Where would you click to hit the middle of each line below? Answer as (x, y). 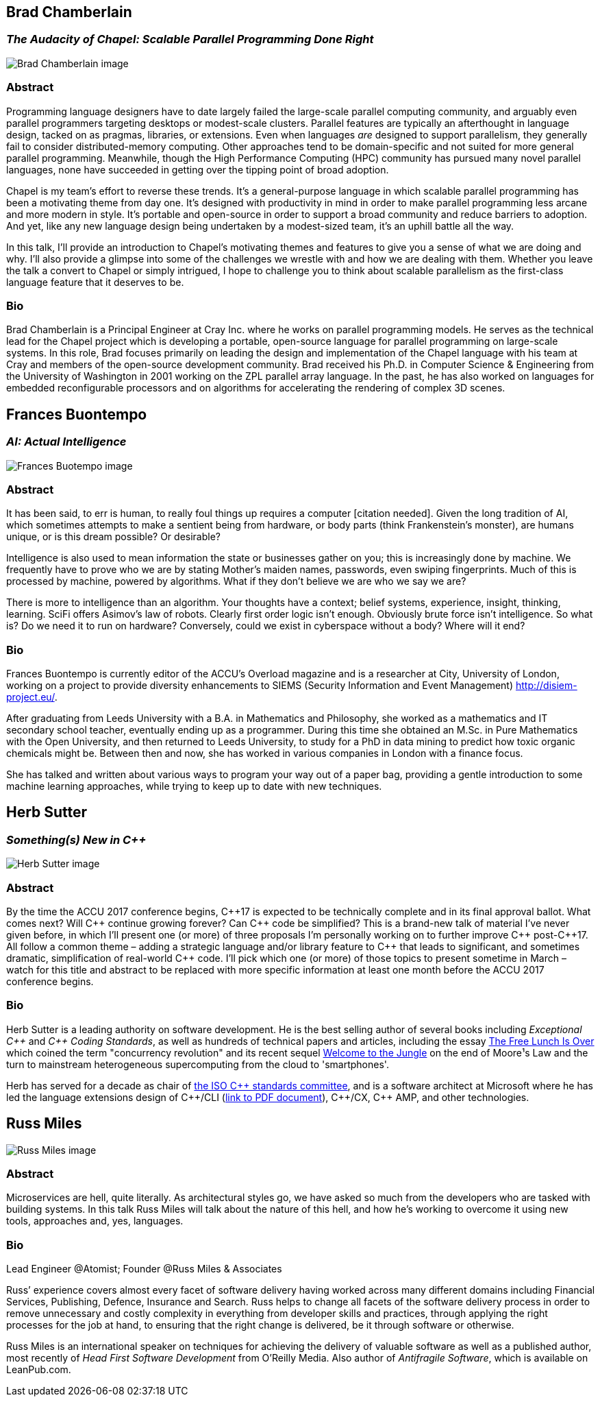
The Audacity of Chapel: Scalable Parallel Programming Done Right (190, 39)
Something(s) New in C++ (76, 839)
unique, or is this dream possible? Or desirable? (113, 537)
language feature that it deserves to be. (95, 282)
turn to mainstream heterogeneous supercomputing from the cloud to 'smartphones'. (198, 1064)
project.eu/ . (32, 697)
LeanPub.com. (39, 1370)
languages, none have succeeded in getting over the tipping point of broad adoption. (198, 169)
